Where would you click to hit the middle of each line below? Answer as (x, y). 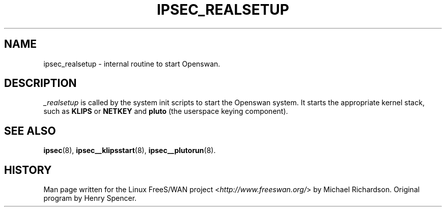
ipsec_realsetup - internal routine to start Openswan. (132, 64)
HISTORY (28, 170)
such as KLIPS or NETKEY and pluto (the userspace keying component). (166, 111)
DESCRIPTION (40, 83)
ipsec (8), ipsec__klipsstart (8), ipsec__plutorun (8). (130, 150)
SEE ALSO (30, 131)
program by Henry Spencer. (90, 198)
